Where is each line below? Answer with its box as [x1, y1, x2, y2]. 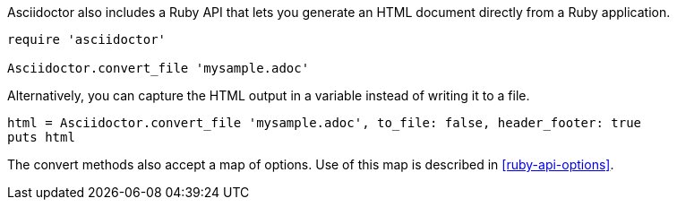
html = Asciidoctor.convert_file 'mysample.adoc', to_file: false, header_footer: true [7, 116, 642, 130]
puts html [7, 130, 75, 144]
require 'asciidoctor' [7, 32, 167, 47]
